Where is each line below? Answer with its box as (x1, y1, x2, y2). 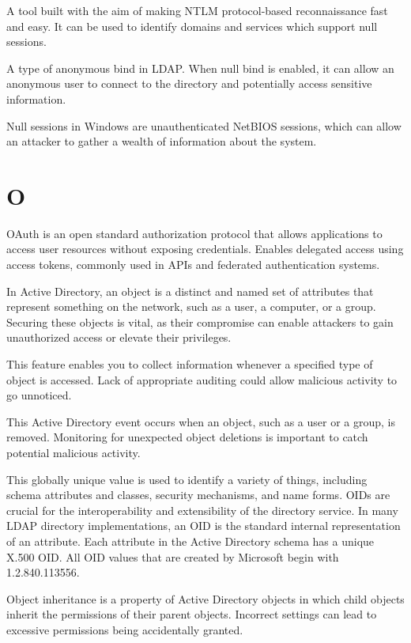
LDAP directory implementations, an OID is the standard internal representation (6, 517, 401, 534)
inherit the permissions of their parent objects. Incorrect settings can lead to (6, 606, 377, 622)
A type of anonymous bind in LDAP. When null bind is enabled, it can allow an (6, 59, 394, 76)
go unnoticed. (6, 387, 72, 403)
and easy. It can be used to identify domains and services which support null (6, 17, 378, 34)
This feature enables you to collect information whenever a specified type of (6, 356, 373, 373)
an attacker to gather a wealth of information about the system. (6, 133, 317, 149)
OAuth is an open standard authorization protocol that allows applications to (6, 225, 383, 241)
